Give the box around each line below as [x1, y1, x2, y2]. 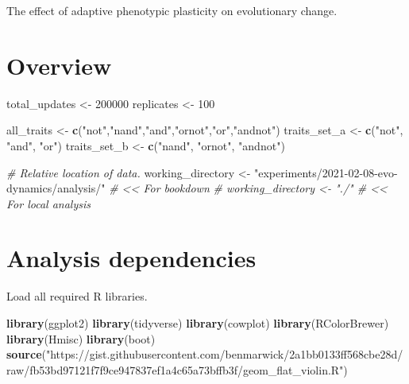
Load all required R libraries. [6, 288, 148, 304]
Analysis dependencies [6, 242, 257, 274]
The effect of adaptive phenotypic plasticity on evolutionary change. [6, 2, 338, 18]
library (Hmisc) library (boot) [6, 330, 156, 347]
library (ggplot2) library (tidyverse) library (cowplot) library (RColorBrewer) [6, 315, 389, 331]
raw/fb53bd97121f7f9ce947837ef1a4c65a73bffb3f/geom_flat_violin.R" [6, 361, 344, 378]
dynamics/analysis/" [6, 180, 106, 196]
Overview [6, 48, 112, 81]
